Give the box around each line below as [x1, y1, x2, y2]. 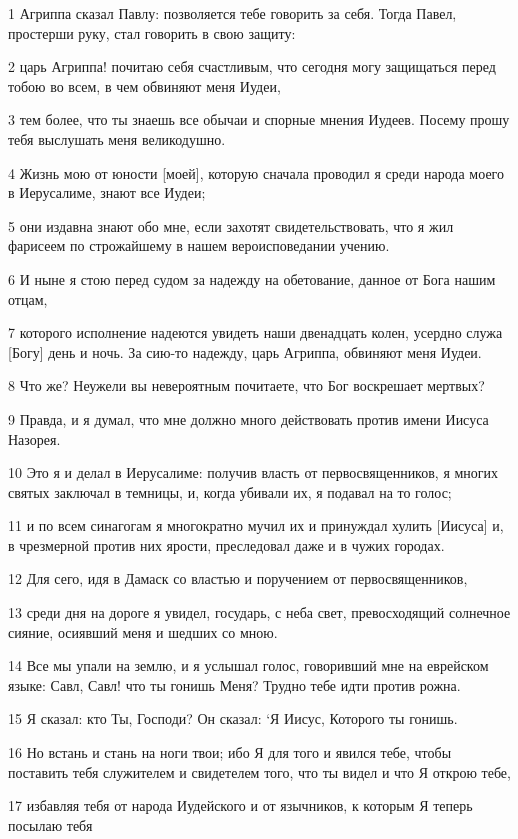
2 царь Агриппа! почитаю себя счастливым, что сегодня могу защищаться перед [8, 56, 496, 77]
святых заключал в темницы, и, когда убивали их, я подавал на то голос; [8, 481, 452, 502]
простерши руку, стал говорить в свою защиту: [8, 22, 296, 43]
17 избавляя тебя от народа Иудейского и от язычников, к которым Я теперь [8, 795, 473, 816]
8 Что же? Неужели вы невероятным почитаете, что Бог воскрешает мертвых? [8, 375, 485, 396]
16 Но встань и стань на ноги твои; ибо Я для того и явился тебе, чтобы [8, 742, 452, 763]
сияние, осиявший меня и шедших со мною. [8, 621, 278, 642]
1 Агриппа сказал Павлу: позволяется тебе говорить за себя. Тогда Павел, [8, 3, 457, 23]
